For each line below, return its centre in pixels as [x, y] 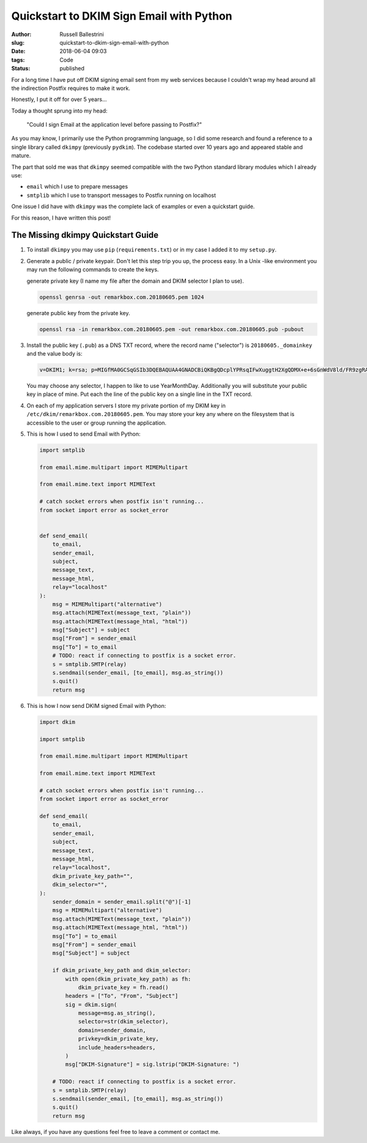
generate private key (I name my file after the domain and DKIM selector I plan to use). [135, 281]
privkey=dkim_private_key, [118, 1039]
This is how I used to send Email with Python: [83, 434]
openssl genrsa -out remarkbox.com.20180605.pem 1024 [122, 297]
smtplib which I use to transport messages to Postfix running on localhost [121, 195]
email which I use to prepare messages [77, 187]
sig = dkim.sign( [91, 1004]
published [72, 69]
